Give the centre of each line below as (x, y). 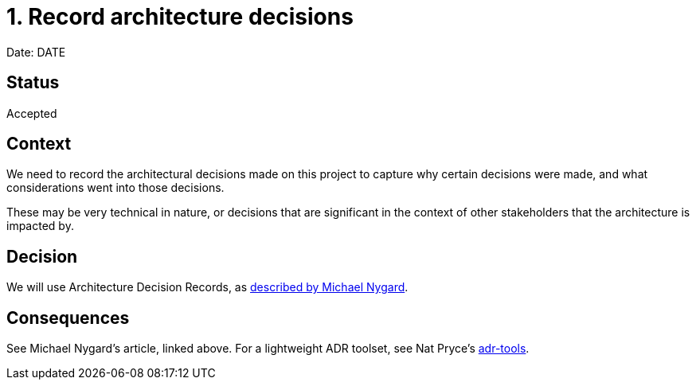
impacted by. (40, 226)
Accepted (32, 113)
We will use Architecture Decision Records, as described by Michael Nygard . (207, 287)
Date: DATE (36, 52)
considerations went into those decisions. (115, 188)
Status (33, 83)
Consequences (68, 318)
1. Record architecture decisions (180, 17)
